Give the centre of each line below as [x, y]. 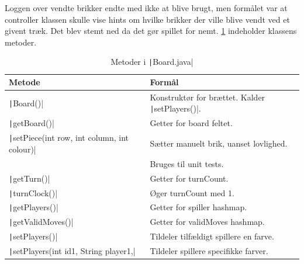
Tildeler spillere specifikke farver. [209, 251]
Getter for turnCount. [189, 178]
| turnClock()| [33, 192]
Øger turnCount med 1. [192, 192]
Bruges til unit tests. [187, 163]
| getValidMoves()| [41, 222]
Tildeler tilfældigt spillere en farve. [212, 236]
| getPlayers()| [34, 207]
